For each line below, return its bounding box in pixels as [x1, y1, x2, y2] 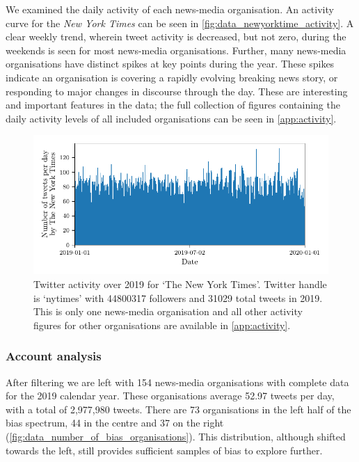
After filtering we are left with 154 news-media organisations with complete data [6, 374, 349, 389]
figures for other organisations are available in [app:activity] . [33, 317, 291, 332]
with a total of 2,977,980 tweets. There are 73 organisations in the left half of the [6, 401, 351, 416]
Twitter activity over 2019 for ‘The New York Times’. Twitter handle [33, 276, 327, 291]
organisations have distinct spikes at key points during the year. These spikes [6, 56, 335, 71]
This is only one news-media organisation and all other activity [33, 304, 303, 319]
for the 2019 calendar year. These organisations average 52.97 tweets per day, [6, 388, 335, 403]
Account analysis [6, 347, 102, 365]
